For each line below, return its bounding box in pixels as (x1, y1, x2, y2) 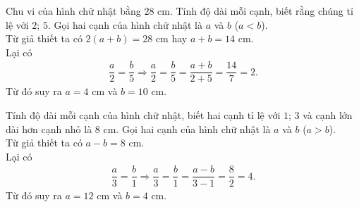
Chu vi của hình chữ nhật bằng (6, 4, 141, 18)
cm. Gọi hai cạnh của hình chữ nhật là (103, 121, 271, 136)
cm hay (155, 31, 188, 46)
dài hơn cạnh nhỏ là (6, 121, 92, 136)
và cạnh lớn (303, 108, 353, 123)
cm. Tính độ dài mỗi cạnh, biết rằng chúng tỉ (157, 4, 353, 18)
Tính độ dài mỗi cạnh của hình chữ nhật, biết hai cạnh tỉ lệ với (6, 108, 281, 123)
